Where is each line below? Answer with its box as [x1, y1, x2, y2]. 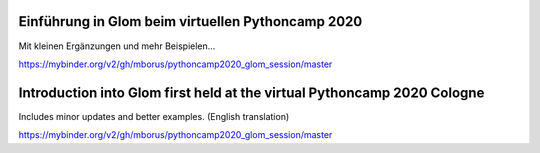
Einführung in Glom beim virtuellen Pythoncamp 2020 [18, 13, 363, 30]
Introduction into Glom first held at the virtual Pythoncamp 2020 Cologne [18, 84, 485, 101]
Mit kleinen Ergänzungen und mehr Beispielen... [18, 40, 216, 52]
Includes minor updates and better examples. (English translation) [18, 110, 290, 122]
